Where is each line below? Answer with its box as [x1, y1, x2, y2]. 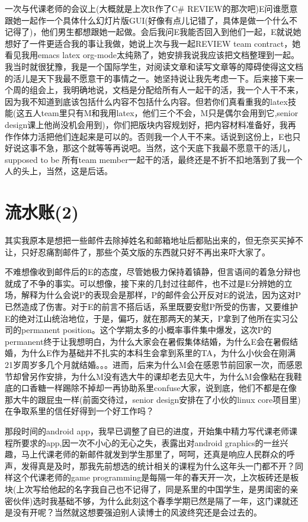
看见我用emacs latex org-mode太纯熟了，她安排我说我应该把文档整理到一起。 [5, 49, 300, 61]
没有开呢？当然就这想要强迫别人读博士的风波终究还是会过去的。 [12, 506, 262, 518]
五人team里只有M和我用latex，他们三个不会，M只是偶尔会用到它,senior [24, 107, 299, 119]
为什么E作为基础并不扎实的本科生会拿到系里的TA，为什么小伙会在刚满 [21, 347, 296, 359]
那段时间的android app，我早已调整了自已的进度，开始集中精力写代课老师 [5, 424, 289, 437]
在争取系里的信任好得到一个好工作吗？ [5, 405, 154, 417]
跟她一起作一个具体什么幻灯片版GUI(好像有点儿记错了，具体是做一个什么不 [5, 14, 297, 26]
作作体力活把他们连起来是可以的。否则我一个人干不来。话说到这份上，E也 [5, 130, 293, 142]
